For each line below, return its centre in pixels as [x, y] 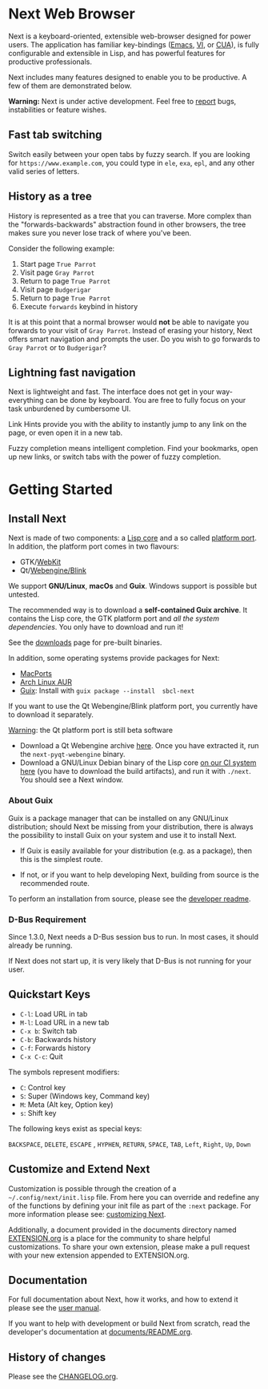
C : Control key [43, 1087]
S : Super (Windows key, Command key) [85, 1096]
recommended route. [54, 883]
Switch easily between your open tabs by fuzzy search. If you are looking [129, 154]
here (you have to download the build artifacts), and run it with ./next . [135, 771]
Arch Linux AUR [46, 682]
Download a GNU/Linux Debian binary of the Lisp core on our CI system [138, 763]
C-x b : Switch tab [48, 1031]
